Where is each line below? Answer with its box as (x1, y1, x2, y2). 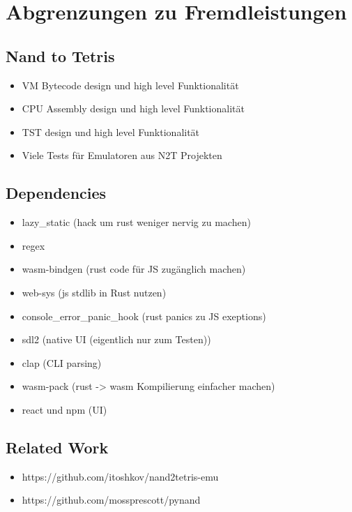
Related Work (6, 436, 109, 458)
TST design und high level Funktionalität (22, 124, 200, 139)
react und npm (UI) (22, 402, 107, 416)
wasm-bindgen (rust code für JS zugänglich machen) (22, 262, 246, 276)
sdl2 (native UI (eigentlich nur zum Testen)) (22, 332, 211, 347)
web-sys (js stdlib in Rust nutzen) (22, 285, 167, 299)
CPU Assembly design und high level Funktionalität (22, 101, 245, 116)
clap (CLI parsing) (22, 355, 102, 370)
